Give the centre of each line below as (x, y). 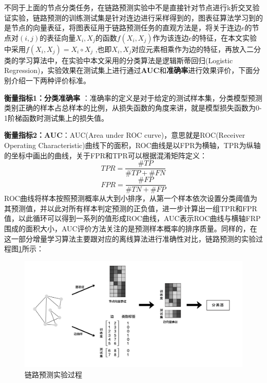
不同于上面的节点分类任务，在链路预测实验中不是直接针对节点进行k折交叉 (128, 7)
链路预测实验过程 (53, 375)
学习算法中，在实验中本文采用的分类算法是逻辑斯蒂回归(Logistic (126, 60)
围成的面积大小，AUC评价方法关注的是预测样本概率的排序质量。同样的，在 (131, 229)
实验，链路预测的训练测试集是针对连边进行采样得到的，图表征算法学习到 (133, 17)
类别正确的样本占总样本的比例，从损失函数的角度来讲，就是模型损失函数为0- (133, 108)
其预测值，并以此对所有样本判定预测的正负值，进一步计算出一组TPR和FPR (131, 208)
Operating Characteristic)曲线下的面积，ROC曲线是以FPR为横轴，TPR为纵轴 (132, 145)
